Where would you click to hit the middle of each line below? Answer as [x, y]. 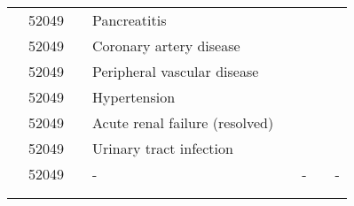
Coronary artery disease [166, 46]
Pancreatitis [130, 20]
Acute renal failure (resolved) [183, 122]
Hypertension [134, 97]
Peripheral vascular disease [176, 71]
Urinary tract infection [163, 148]
